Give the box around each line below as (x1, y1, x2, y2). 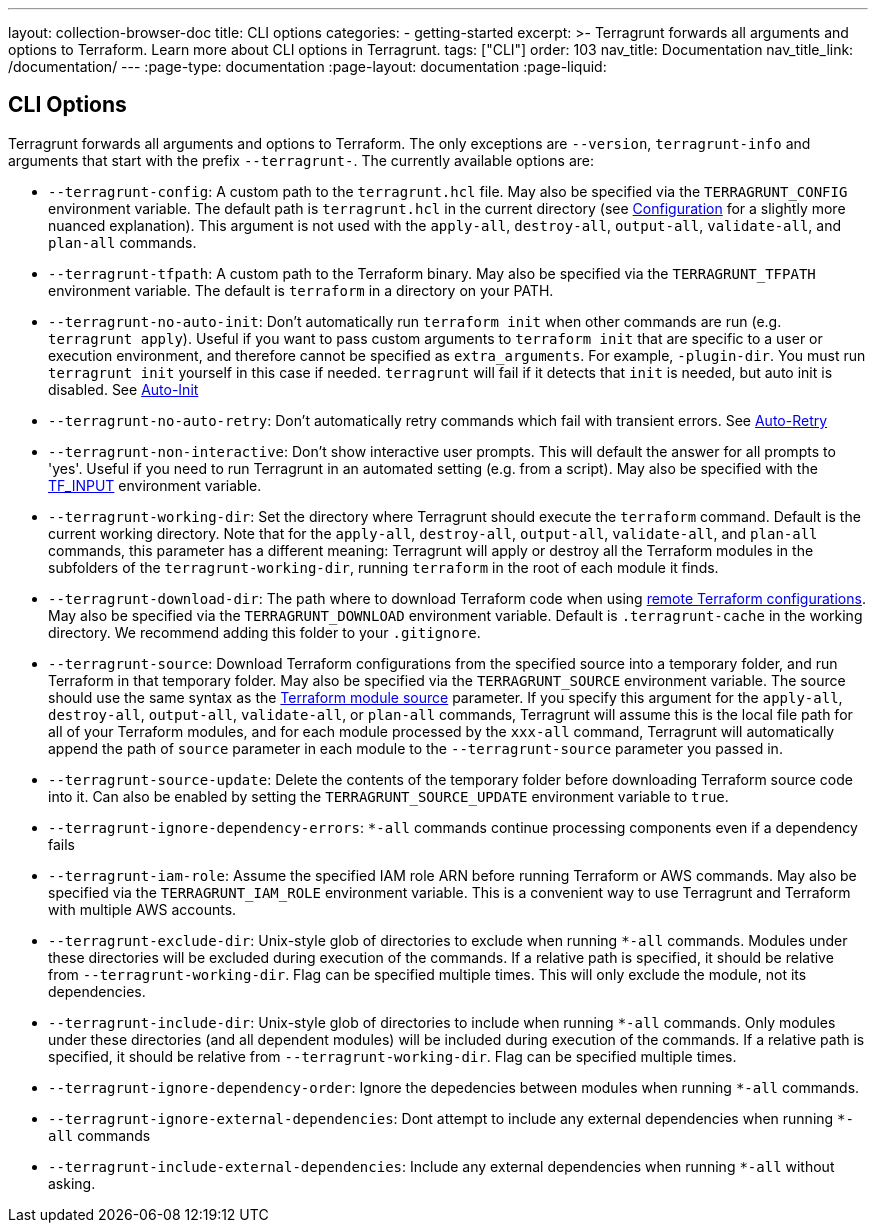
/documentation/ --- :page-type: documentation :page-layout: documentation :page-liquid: (8, 58, 607, 75)
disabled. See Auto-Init (48, 380, 199, 398)
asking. (48, 1174, 96, 1192)
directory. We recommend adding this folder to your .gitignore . (48, 623, 481, 641)
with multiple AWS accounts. (48, 900, 237, 918)
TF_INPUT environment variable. (48, 476, 262, 494)
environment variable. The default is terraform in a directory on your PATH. (48, 281, 554, 299)
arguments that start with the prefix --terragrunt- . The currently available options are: (8, 151, 594, 169)
